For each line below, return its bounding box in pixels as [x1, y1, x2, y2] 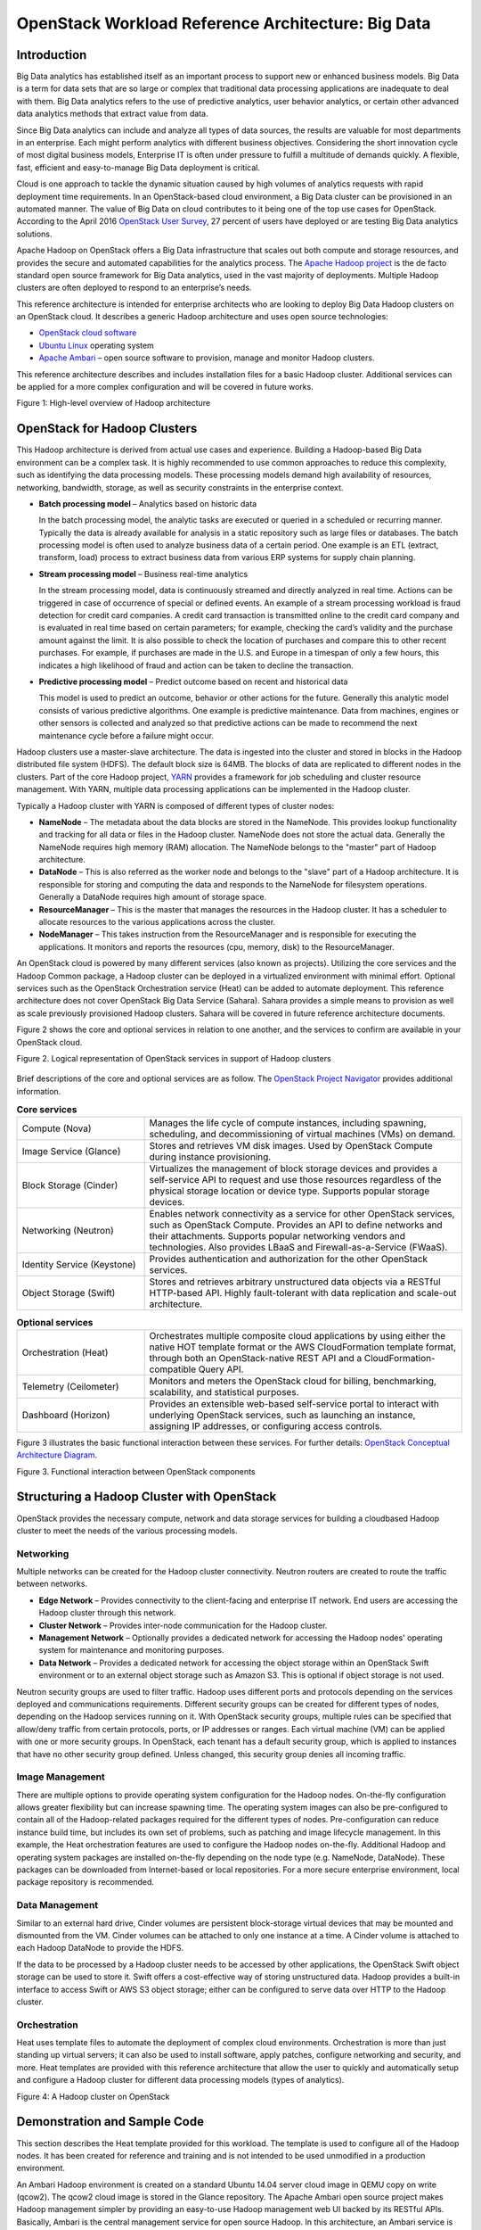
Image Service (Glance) [21, 1145, 121, 1158]
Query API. [198, 1363, 244, 1375]
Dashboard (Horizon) [21, 1408, 110, 1421]
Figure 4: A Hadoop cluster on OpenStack [16, 2091, 170, 2102]
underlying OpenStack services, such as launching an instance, [149, 1408, 416, 1421]
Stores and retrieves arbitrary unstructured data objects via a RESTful [149, 1276, 441, 1288]
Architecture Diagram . [16, 1449, 98, 1460]
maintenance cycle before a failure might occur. [38, 730, 214, 740]
